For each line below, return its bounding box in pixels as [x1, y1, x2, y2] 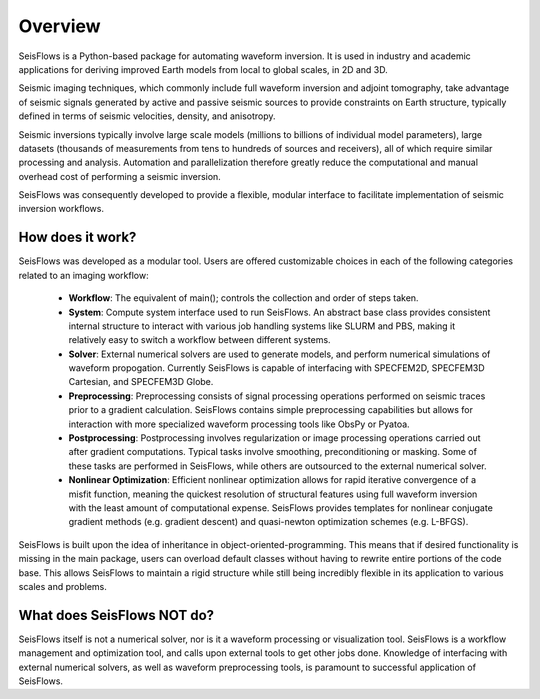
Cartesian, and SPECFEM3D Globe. [68, 376, 214, 388]
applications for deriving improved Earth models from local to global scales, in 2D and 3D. [18, 63, 389, 75]
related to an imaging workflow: [18, 269, 149, 281]
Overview [18, 15, 101, 37]
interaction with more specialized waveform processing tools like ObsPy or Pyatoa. [68, 418, 410, 430]
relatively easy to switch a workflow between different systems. [68, 334, 331, 346]
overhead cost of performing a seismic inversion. [18, 170, 222, 182]
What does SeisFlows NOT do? [18, 606, 215, 624]
